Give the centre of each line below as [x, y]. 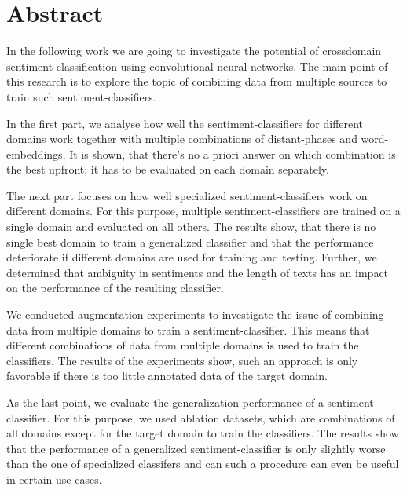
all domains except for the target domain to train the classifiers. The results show [203, 433]
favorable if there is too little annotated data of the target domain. [167, 376]
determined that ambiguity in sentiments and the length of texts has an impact [198, 272]
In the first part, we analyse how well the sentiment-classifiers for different [185, 123]
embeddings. [36, 154]
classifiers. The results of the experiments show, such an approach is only [182, 360]
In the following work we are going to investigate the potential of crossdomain [194, 51]
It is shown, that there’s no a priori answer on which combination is [233, 154]
